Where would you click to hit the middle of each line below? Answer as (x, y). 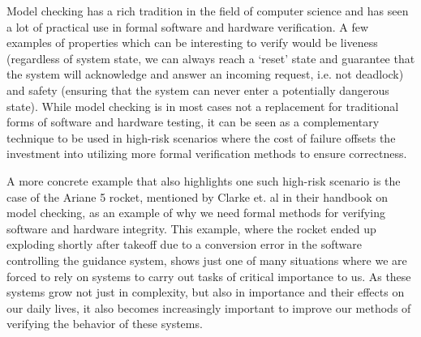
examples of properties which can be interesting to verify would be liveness (192, 43)
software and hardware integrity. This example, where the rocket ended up (191, 228)
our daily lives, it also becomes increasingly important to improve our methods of (209, 307)
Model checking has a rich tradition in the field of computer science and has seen (208, 11)
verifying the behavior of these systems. (105, 324)
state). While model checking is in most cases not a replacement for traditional (203, 106)
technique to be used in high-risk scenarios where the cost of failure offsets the (201, 137)
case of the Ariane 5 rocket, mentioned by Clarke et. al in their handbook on (198, 196)
